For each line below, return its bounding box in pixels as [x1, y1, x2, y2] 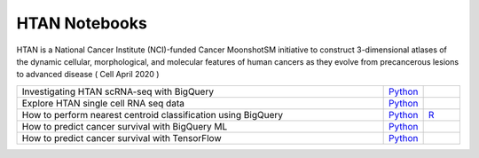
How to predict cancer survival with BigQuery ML [21, 120, 228, 132]
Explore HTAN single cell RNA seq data [21, 97, 185, 109]
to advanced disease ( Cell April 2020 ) [16, 69, 160, 80]
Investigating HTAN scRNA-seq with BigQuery [21, 85, 215, 98]
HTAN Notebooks [16, 13, 148, 33]
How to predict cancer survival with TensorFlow [21, 131, 222, 144]
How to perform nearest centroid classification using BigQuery [21, 108, 284, 121]
